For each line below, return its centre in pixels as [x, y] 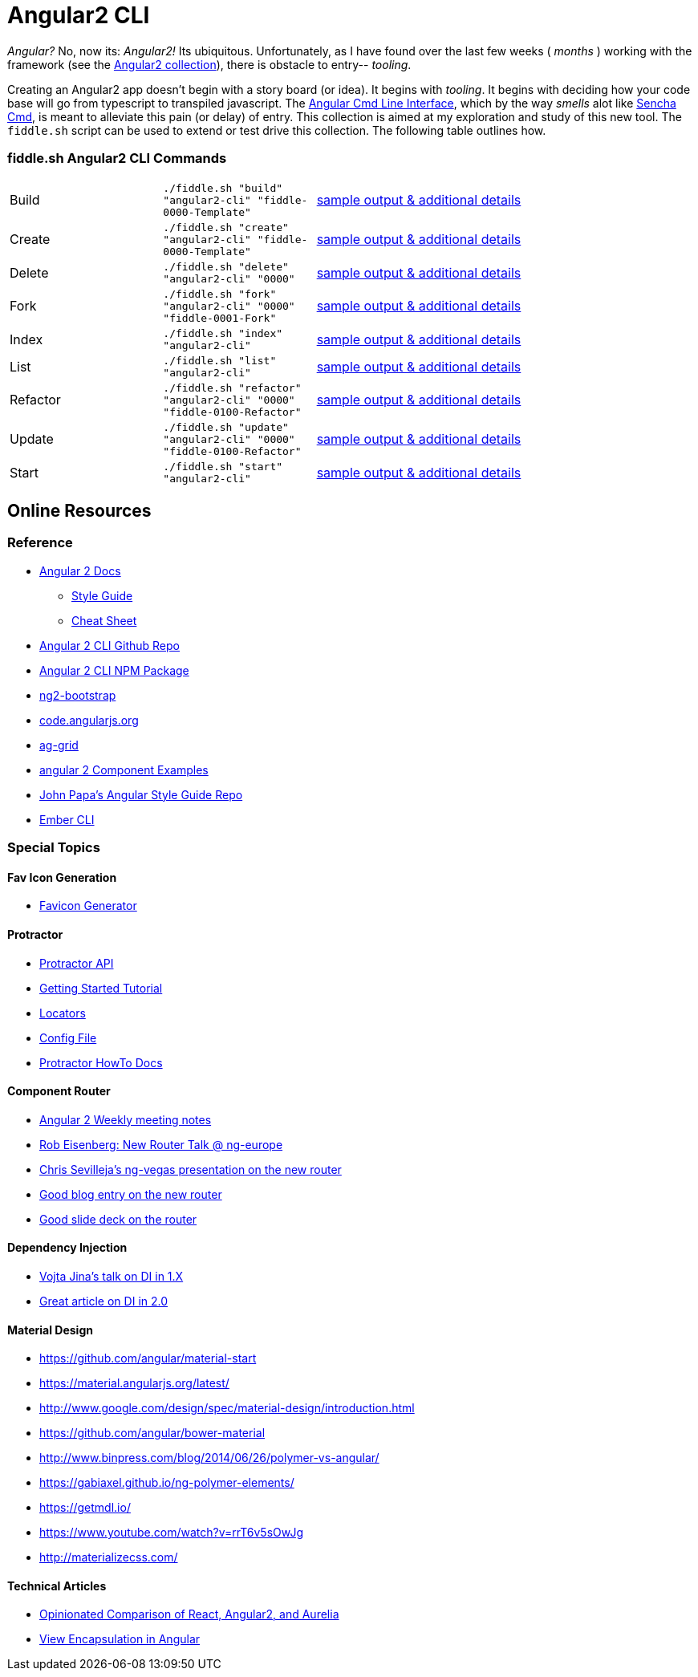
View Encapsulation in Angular [120, 1639]
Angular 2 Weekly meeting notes [126, 1119]
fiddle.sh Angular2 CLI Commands [117, 158]
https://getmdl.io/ [85, 1508]
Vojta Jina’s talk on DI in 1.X [112, 1276]
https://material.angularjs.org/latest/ [134, 1383]
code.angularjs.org [89, 720]
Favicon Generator [88, 906]
